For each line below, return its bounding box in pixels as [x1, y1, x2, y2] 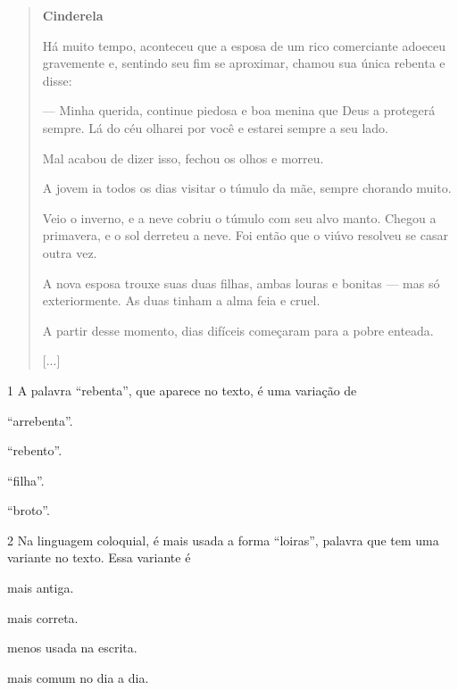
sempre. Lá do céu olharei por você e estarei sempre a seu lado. [42, 118, 388, 137]
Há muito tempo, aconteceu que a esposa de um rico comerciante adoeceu [42, 36, 446, 54]
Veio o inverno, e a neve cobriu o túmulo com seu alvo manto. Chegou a [42, 208, 437, 227]
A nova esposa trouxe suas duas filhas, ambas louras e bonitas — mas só [42, 273, 440, 292]
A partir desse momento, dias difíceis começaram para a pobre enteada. [42, 320, 434, 339]
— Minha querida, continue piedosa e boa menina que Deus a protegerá [42, 101, 436, 120]
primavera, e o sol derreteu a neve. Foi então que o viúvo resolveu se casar [42, 226, 448, 245]
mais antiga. [7, 578, 74, 597]
